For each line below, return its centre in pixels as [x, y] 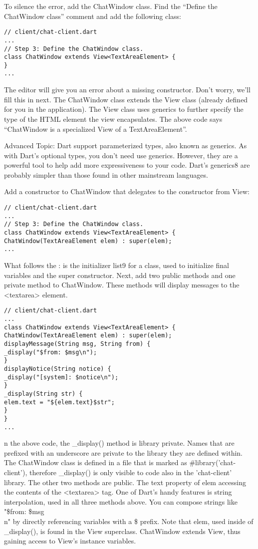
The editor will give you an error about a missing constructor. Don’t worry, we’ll [127, 90]
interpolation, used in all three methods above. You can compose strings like [121, 501]
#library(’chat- [213, 462]
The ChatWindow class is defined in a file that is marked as [96, 462]
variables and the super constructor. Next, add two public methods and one [120, 275]
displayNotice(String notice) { [58, 369]
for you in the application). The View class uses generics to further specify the [124, 109]
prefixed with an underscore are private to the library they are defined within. [123, 452]
